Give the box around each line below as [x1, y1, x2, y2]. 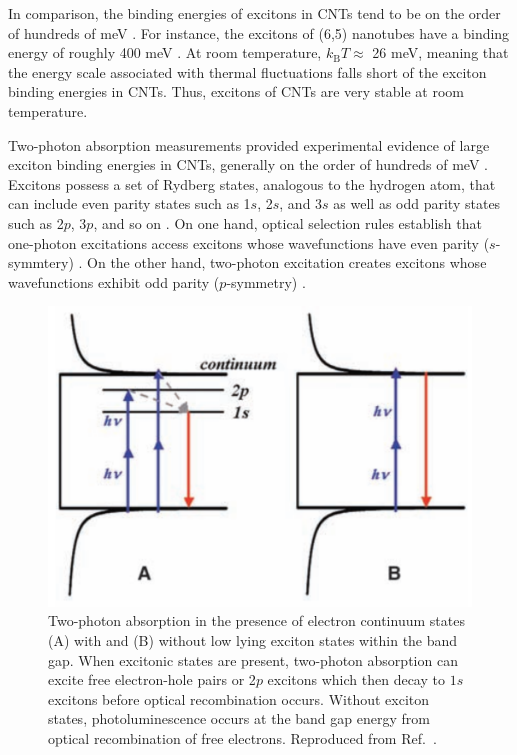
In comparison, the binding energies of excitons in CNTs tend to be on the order [8, 3, 501, 23]
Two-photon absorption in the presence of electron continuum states [48, 610, 465, 631]
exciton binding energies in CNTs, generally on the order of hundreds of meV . [8, 154, 488, 175]
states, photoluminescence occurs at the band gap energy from [48, 708, 430, 729]
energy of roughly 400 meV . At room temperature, [8, 42, 322, 63]
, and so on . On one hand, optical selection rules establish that [93, 212, 482, 233]
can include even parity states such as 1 [8, 193, 251, 214]
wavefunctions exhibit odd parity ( [8, 271, 220, 292]
